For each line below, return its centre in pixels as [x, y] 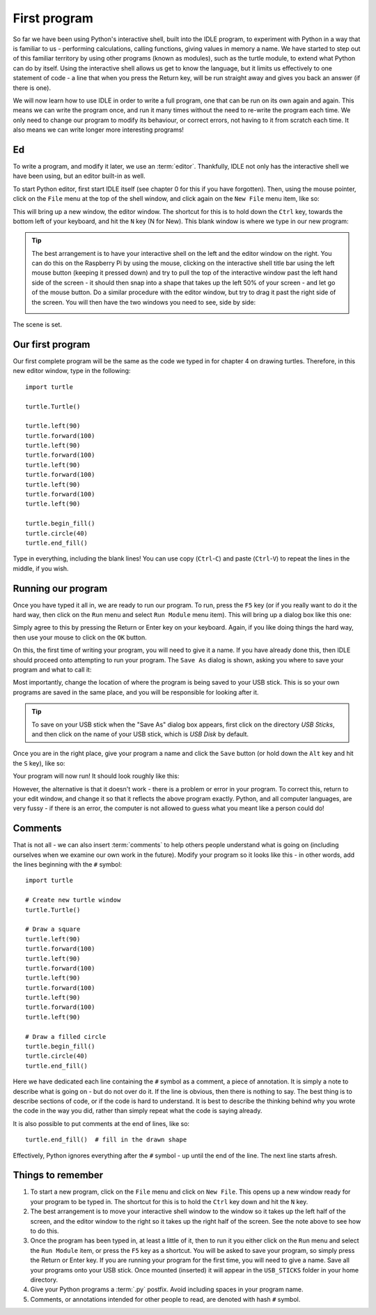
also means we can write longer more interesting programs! [99, 130]
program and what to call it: [52, 670]
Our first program [52, 344]
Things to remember [58, 1175]
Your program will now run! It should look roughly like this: [96, 776]
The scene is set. [38, 325]
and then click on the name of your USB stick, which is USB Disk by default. [140, 734]
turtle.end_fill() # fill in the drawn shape [106, 1140]
